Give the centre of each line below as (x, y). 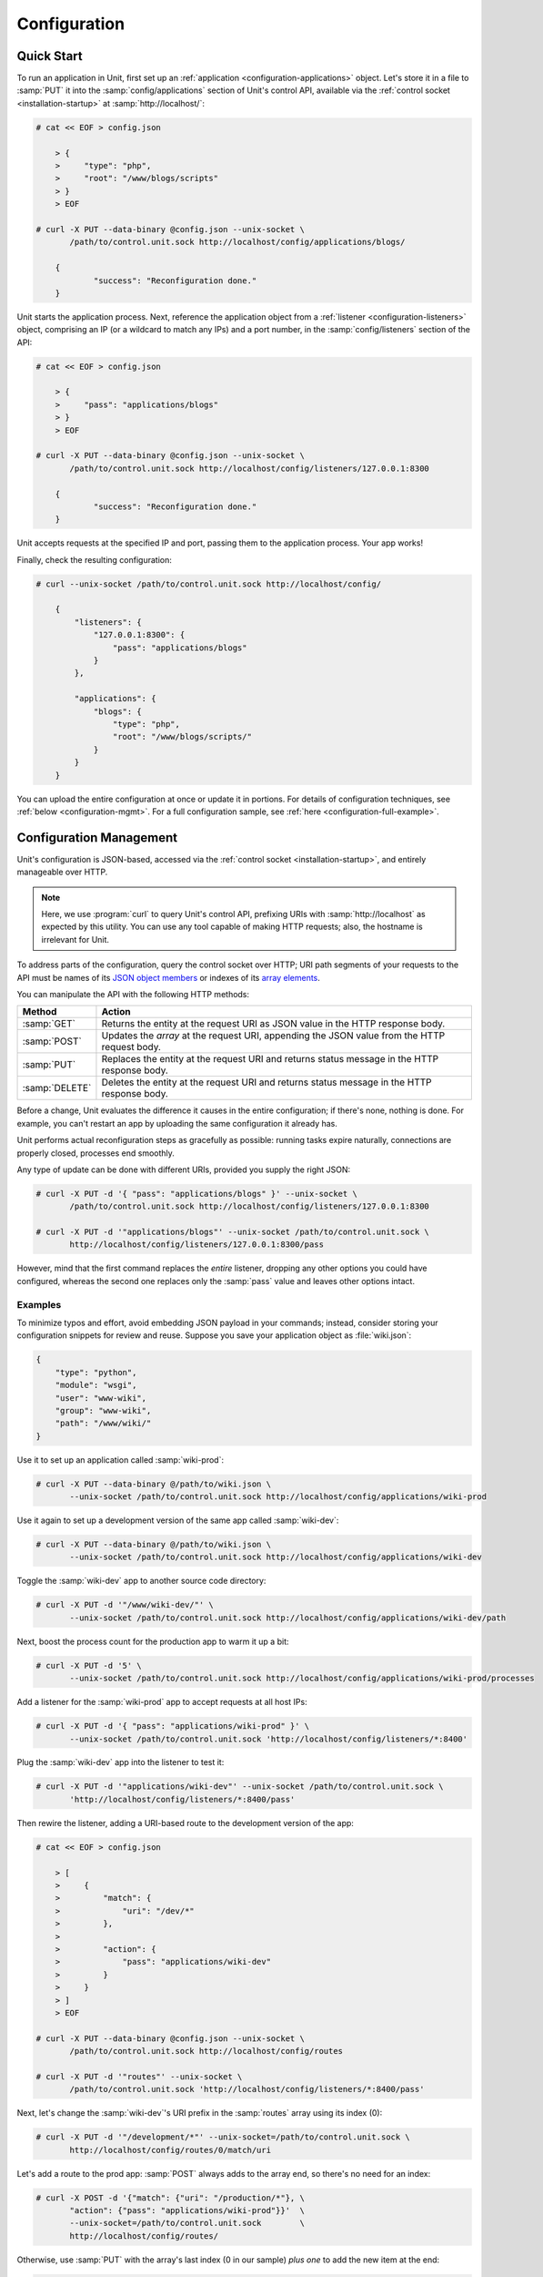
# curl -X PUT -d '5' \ (89, 1665)
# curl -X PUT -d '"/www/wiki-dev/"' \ (125, 1605)
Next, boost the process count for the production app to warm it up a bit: (153, 1641)
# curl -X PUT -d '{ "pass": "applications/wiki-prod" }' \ (173, 1726)
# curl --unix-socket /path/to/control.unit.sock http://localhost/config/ (209, 584)
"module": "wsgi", (96, 1385)
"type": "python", (96, 1372)
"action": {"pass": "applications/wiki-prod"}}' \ (187, 2210)
